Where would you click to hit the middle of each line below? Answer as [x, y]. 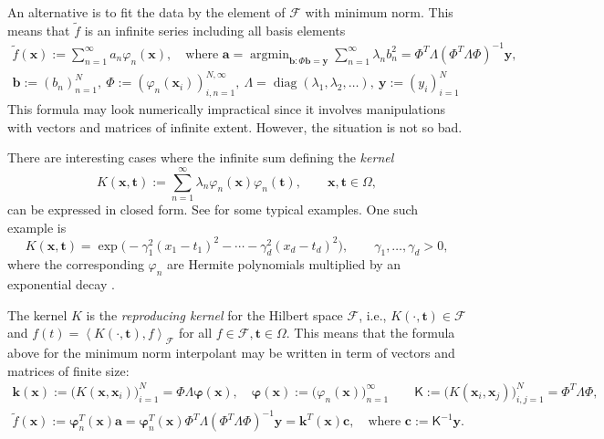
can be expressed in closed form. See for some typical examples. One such [213, 209]
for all [195, 333]
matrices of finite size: [68, 370]
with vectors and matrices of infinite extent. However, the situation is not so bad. [235, 126]
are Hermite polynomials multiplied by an [284, 264]
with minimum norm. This [379, 12]
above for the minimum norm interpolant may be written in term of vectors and [231, 353]
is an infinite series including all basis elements [215, 30]
